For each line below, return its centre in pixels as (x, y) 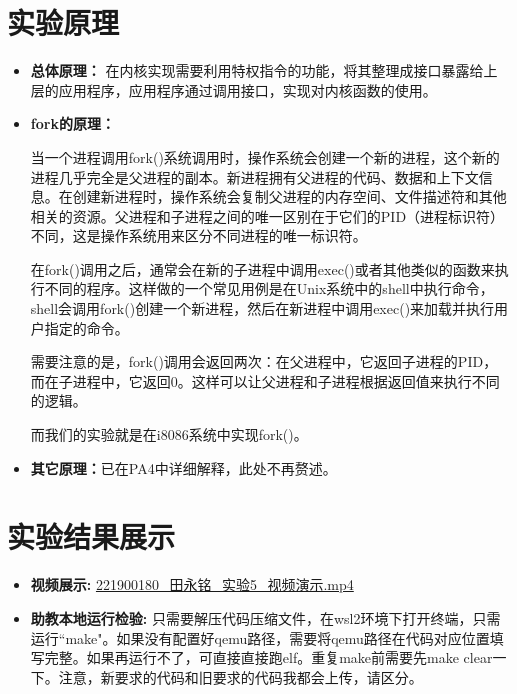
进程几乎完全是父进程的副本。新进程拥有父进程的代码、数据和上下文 (254, 176)
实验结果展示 (91, 536)
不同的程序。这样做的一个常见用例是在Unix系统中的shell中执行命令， (269, 288)
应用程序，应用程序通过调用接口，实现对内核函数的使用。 (247, 89)
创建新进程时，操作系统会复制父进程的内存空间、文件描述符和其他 (289, 196)
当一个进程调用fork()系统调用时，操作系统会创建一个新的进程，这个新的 (265, 156)
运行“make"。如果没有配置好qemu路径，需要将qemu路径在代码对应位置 (260, 637)
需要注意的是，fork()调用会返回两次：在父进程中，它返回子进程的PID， (264, 361)
